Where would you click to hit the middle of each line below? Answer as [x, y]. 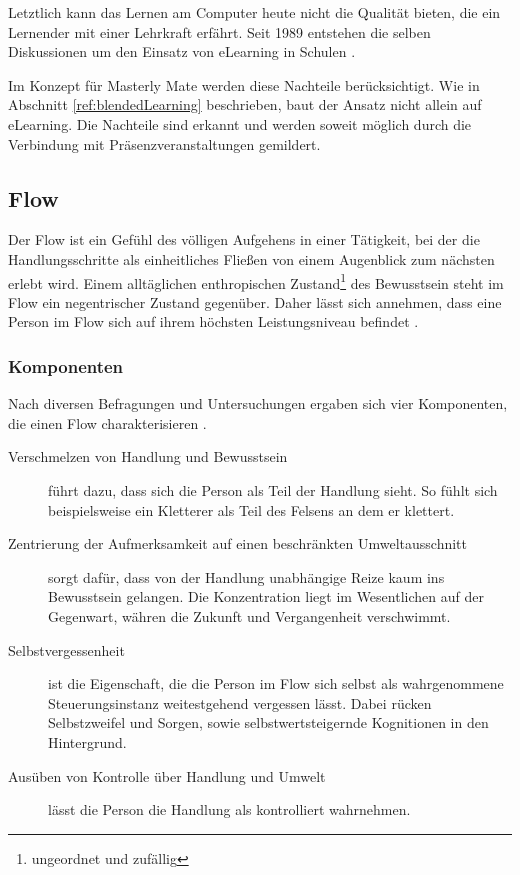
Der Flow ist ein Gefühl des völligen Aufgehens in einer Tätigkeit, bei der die [244, 239]
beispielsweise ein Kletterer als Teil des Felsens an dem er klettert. [251, 509]
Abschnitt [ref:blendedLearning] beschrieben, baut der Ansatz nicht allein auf [245, 104]
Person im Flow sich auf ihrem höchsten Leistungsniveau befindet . [213, 321]
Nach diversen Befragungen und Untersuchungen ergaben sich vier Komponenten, [258, 403]
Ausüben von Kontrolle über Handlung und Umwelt [167, 775]
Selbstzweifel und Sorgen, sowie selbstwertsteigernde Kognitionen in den [268, 722]
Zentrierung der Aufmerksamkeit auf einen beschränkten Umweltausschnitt [238, 543]
